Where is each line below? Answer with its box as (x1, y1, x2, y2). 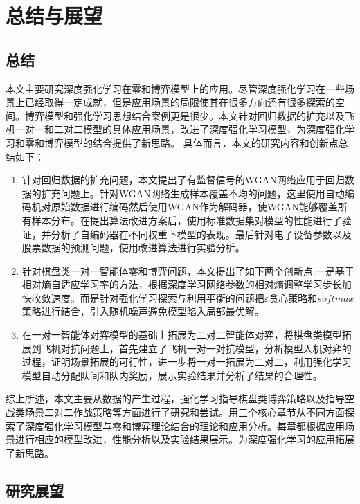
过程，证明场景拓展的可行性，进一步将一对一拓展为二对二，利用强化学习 (21, 354, 352, 369)
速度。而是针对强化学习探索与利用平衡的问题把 (51, 290, 264, 305)
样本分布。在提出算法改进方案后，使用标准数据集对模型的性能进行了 (31, 213, 342, 227)
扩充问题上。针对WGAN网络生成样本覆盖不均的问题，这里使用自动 (41, 186, 345, 200)
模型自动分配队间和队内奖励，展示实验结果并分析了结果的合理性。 (21, 368, 323, 382)
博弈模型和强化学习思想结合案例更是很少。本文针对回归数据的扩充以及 (24, 108, 345, 123)
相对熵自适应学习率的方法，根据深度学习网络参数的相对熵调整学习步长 (21, 277, 342, 291)
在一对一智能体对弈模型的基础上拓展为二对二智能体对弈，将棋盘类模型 (21, 327, 342, 342)
